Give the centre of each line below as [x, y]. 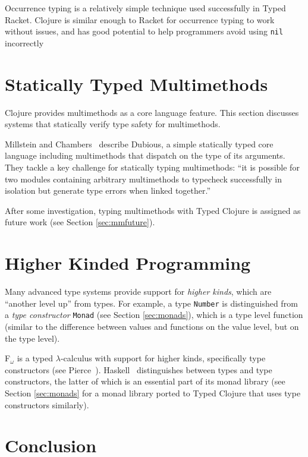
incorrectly [24, 42]
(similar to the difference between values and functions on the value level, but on [152, 326]
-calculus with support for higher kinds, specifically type [163, 358]
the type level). [32, 338]
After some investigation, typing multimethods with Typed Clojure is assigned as [153, 210]
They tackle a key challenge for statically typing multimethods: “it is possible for [152, 167]
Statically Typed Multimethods [136, 83]
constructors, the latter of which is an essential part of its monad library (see [145, 381]
